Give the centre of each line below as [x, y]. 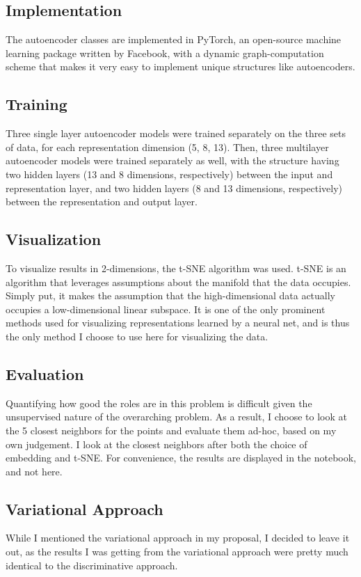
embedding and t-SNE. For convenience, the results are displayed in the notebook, [181, 458]
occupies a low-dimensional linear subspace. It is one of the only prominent [166, 309]
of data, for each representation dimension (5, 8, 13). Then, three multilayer [167, 147]
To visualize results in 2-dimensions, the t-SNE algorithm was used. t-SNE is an [176, 268]
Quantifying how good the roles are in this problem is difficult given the [159, 403]
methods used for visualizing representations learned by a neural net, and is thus [178, 323]
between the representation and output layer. [102, 201]
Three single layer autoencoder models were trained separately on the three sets [176, 133]
